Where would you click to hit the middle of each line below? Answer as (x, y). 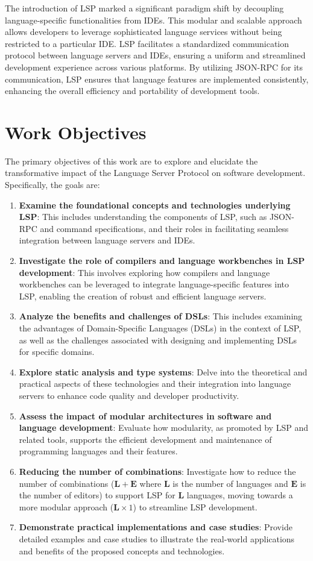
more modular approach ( (66, 506)
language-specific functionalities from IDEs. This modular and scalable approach (153, 20)
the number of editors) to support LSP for (97, 495)
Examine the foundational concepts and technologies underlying (155, 205)
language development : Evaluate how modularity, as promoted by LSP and (163, 428)
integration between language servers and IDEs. (107, 240)
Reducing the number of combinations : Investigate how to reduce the (157, 471)
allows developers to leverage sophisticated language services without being (144, 32)
